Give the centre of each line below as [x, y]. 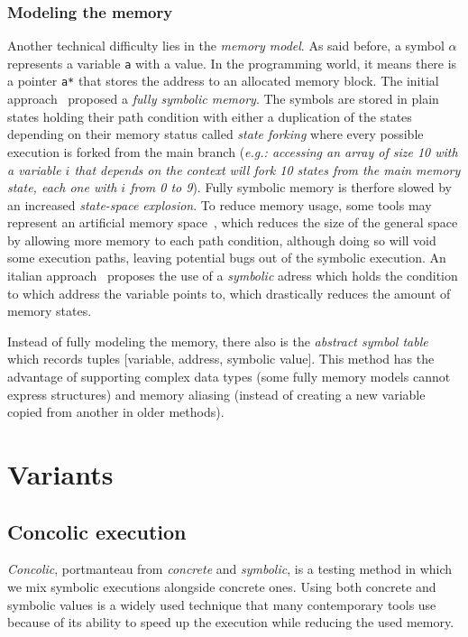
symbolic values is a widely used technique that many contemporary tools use [222, 604]
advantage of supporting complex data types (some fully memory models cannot [229, 377]
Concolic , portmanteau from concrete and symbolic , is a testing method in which [230, 569]
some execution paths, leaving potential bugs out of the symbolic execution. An [227, 258]
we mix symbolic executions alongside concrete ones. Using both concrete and [222, 586]
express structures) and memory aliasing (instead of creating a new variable [216, 394]
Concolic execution [97, 531]
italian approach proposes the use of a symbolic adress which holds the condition [233, 276]
